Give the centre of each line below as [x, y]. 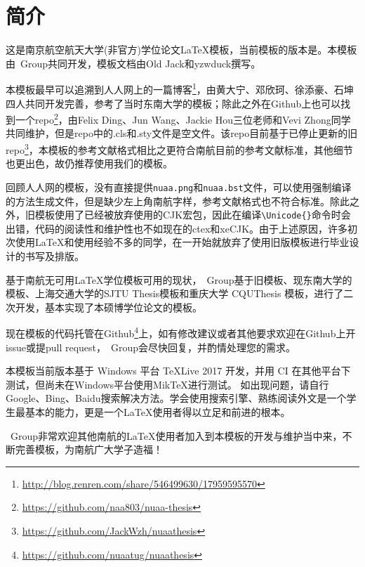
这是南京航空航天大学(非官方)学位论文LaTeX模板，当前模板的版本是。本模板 [181, 50]
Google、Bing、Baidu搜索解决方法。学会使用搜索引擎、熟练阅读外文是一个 [176, 398]
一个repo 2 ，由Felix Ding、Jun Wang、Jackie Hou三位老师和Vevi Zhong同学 [183, 118]
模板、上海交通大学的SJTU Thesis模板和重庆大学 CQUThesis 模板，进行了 [175, 293]
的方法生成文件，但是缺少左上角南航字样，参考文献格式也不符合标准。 [168, 201]
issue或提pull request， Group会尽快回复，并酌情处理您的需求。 [151, 347]
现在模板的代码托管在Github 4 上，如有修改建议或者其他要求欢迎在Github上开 [181, 332]
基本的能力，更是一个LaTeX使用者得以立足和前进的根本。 [158, 411]
